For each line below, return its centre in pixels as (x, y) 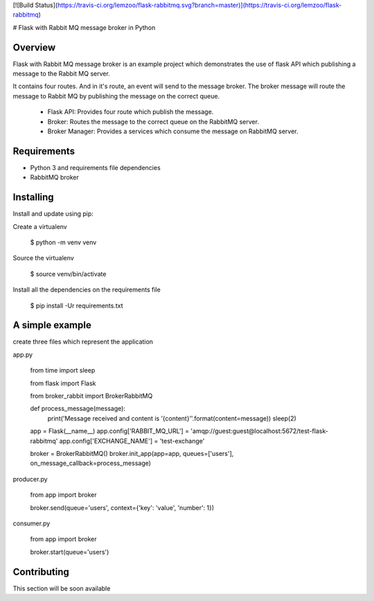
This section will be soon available (62, 588)
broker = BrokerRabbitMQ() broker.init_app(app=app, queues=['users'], (132, 454)
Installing (34, 197)
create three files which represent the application (83, 342)
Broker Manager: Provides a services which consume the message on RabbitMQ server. (173, 131)
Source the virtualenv (43, 258)
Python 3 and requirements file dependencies (95, 167)
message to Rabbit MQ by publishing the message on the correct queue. (116, 96)
